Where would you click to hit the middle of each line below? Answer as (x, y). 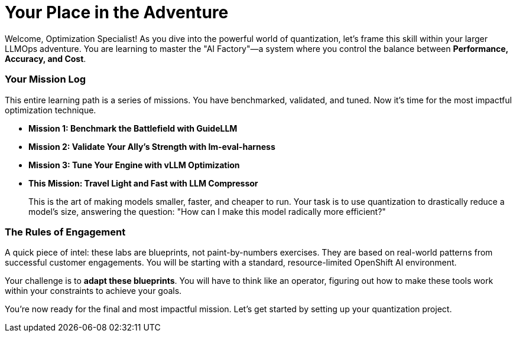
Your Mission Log (46, 79)
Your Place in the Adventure (117, 12)
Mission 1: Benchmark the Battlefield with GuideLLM (133, 128)
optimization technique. (51, 110)
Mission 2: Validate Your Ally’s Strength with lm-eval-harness (152, 146)
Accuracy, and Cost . (46, 58)
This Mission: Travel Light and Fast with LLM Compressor (143, 183)
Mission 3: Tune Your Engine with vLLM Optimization (134, 165)
